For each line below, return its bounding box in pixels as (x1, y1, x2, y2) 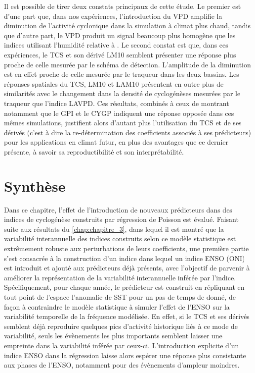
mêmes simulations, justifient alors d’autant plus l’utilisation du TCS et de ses (4, 117, 242, 128)
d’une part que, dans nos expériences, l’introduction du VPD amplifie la (4, 10, 222, 21)
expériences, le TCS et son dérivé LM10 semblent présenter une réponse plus (4, 49, 236, 59)
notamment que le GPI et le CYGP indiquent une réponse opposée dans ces (4, 107, 234, 118)
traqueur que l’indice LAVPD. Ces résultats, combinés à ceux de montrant (4, 98, 229, 108)
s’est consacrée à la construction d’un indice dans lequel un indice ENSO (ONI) (4, 253, 245, 263)
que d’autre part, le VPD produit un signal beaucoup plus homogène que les (4, 30, 236, 40)
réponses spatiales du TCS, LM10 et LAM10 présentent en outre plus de (4, 78, 224, 89)
